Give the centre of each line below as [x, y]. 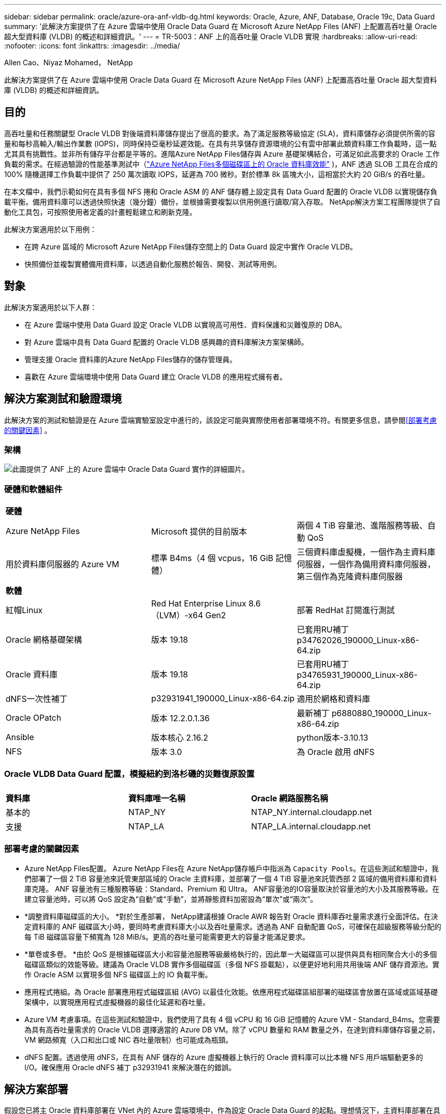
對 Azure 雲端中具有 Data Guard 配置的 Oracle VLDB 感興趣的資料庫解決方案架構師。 [166, 342]
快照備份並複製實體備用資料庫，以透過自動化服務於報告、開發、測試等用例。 [153, 264]
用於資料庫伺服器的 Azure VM [62, 564]
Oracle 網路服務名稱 [290, 798]
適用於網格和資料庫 [333, 699]
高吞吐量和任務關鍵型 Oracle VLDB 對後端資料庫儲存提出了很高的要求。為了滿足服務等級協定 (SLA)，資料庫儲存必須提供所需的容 [220, 133]
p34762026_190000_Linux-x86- [358, 640]
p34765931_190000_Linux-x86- [357, 675]
